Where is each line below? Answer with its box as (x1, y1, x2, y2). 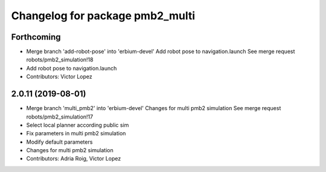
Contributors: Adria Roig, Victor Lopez (26, 155, 121, 162)
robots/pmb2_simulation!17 (26, 113, 94, 120)
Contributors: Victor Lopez (26, 73, 93, 81)
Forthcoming (11, 32, 61, 42)
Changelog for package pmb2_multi (11, 9, 196, 22)
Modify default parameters (26, 138, 93, 146)
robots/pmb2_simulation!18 (26, 56, 94, 63)
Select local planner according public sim (26, 121, 129, 129)
